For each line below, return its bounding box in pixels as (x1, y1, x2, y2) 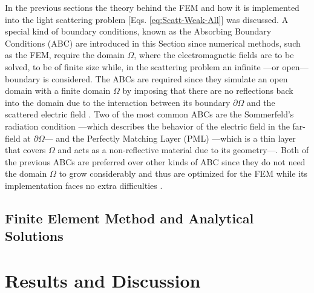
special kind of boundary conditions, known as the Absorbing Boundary (5, 25, 272, 38)
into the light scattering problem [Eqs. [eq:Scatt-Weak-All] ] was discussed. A (5, 13, 289, 25)
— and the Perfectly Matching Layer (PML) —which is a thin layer (44, 131, 296, 144)
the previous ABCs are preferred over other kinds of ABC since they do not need (5, 155, 306, 168)
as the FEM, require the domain (5, 48, 125, 61)
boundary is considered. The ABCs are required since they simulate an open (5, 72, 288, 85)
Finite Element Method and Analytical (5, 208, 254, 227)
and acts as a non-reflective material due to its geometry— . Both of (57, 143, 309, 156)
